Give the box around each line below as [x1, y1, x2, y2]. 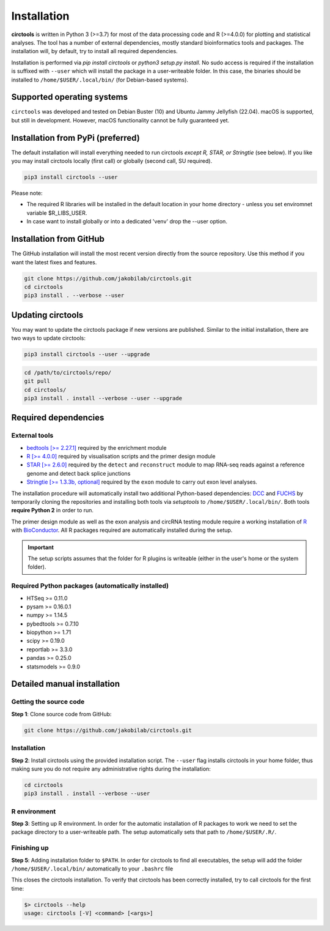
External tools [11, 432, 54, 440]
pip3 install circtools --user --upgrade [24, 351, 150, 358]
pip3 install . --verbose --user [24, 292, 125, 299]
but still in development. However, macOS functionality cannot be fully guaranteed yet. [11, 116, 230, 124]
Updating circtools [11, 310, 84, 320]
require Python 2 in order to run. [11, 507, 94, 514]
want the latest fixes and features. [11, 258, 97, 266]
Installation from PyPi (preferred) [11, 132, 140, 143]
